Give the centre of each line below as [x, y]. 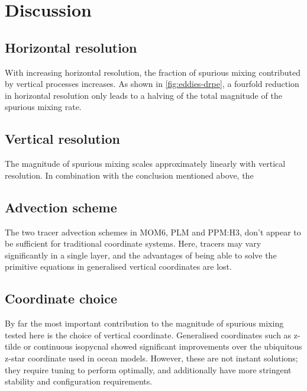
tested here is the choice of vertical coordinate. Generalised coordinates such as [148, 335]
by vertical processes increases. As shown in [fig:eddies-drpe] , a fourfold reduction [152, 84]
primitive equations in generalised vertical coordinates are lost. [118, 266]
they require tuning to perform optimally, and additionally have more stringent [148, 369]
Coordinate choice [61, 298]
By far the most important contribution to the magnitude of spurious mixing [144, 323]
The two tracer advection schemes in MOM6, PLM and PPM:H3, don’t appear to [153, 232]
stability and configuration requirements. [79, 381]
